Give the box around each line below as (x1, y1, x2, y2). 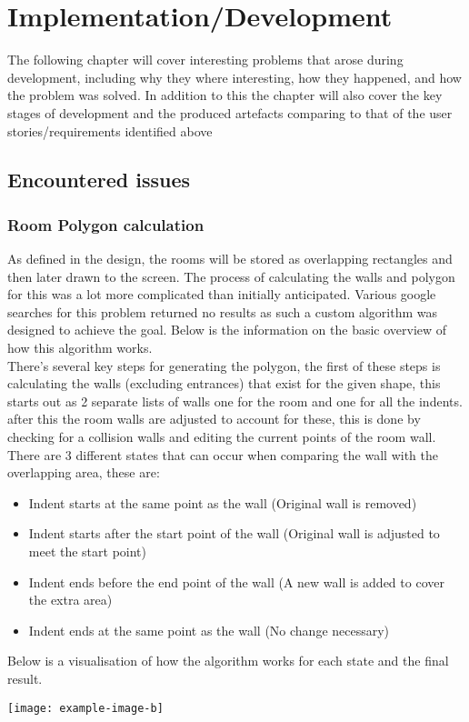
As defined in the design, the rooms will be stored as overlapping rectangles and (7, 249, 453, 268)
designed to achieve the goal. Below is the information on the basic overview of (7, 320, 447, 339)
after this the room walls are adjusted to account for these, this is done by (7, 409, 421, 428)
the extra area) (28, 590, 113, 609)
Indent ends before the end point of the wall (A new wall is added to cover (28, 572, 444, 591)
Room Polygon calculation (7, 213, 205, 236)
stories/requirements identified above (7, 121, 213, 140)
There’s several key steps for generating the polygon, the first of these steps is (7, 356, 441, 375)
